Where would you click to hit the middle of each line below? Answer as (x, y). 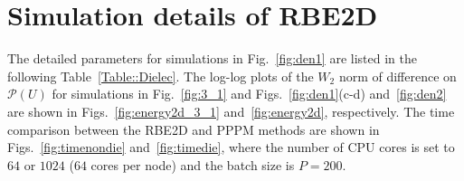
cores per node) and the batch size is (193, 164)
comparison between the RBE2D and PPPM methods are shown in (194, 129)
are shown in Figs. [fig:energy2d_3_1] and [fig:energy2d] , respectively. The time (231, 111)
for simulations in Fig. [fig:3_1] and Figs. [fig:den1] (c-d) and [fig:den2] (249, 94)
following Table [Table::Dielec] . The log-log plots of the (161, 76)
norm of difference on (398, 76)
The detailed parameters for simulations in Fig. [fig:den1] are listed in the (212, 58)
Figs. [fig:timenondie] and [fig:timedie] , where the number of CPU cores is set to (231, 147)
